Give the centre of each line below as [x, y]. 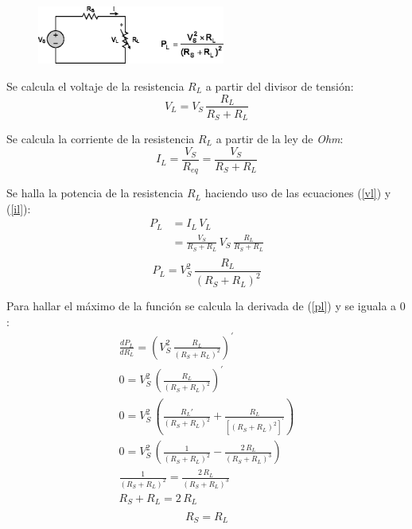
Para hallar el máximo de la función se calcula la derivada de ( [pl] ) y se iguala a [202, 306]
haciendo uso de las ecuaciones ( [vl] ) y [298, 193]
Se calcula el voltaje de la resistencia [95, 86]
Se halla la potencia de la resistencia [95, 193]
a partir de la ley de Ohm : [280, 139]
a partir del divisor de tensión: [280, 86]
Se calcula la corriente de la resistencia [101, 139]
